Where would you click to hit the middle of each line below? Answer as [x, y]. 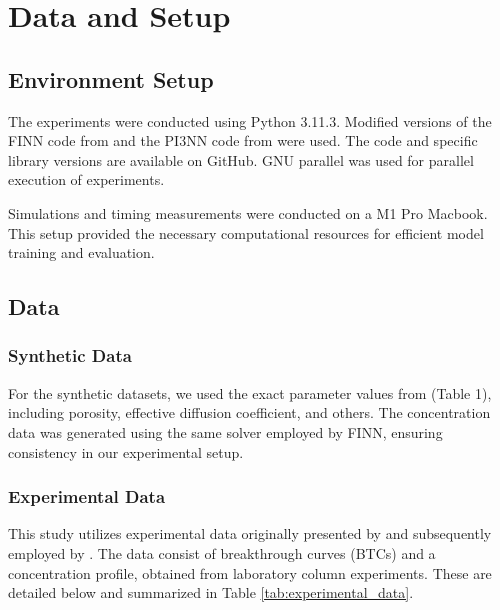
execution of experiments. [86, 179]
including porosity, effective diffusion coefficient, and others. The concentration [249, 412]
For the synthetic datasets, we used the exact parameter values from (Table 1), [250, 392]
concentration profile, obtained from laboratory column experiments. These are [250, 572]
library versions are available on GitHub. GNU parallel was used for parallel [241, 159]
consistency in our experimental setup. [126, 451]
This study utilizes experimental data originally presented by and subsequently [250, 533]
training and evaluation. [81, 252]
